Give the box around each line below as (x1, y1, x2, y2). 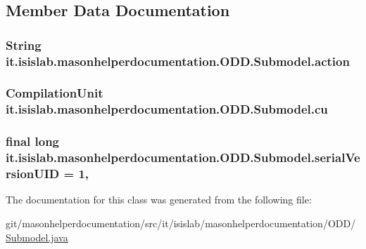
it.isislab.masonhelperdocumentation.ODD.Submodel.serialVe (6, 149, 360, 166)
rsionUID (6, 165, 60, 182)
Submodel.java (6, 229, 68, 244)
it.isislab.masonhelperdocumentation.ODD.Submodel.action (6, 52, 350, 69)
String (6, 36, 42, 53)
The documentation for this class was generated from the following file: (6, 192, 312, 207)
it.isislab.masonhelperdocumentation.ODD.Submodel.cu (6, 100, 328, 118)
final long (6, 133, 60, 150)
